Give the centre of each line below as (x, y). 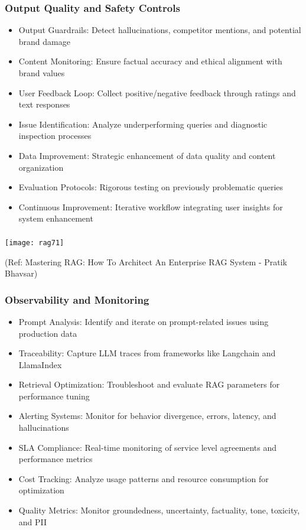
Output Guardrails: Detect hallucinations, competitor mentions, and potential (160, 30)
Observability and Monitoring (77, 299)
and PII (33, 521)
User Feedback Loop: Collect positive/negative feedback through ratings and (157, 92)
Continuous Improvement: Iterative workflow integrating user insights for (151, 207)
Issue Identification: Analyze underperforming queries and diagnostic (143, 124)
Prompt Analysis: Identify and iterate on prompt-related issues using (144, 321)
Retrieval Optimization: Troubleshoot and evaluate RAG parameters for (149, 384)
